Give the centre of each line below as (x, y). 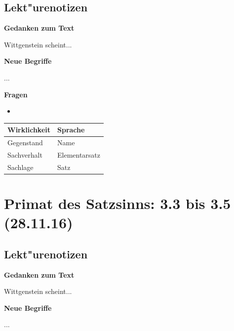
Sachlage (20, 167)
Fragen (16, 94)
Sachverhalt (25, 154)
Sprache (71, 130)
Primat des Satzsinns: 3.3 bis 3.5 (117, 203)
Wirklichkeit (29, 130)
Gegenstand (25, 143)
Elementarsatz (79, 154)
